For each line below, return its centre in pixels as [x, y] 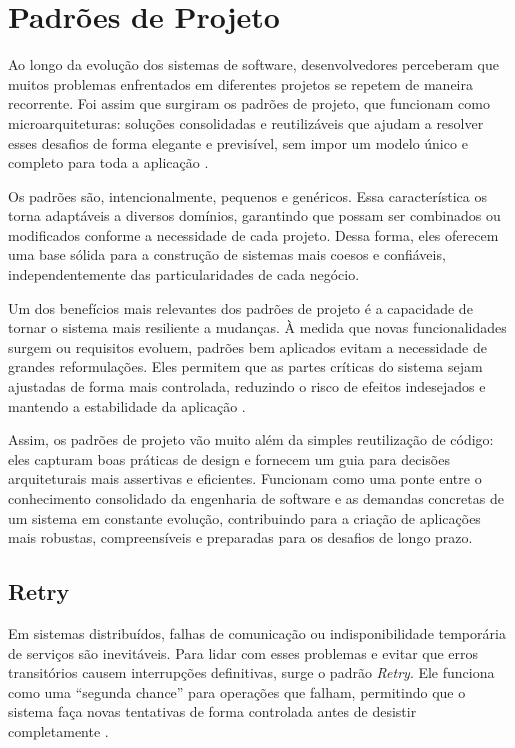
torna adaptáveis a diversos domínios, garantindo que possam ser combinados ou [254, 215]
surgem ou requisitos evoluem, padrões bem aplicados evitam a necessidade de [247, 346]
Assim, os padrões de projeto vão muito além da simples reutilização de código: [251, 439]
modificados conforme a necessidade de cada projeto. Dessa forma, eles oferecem [253, 234]
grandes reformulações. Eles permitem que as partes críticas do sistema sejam [245, 366]
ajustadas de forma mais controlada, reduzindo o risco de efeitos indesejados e [247, 386]
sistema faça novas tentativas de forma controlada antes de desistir [212, 711]
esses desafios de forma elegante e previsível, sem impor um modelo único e [238, 142]
